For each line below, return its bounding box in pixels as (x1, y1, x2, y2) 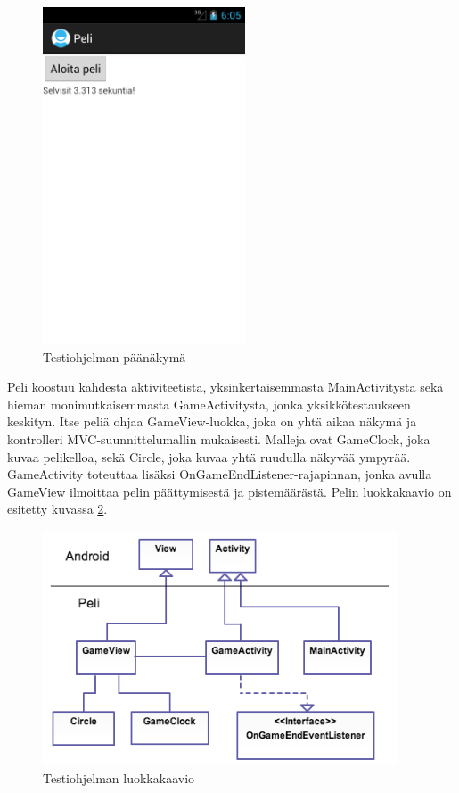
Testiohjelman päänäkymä (43, 347, 186, 366)
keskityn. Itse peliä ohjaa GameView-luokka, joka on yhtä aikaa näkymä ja (7, 412, 417, 431)
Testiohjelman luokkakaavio (43, 768, 195, 787)
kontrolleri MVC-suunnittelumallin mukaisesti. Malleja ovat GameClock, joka (7, 429, 430, 448)
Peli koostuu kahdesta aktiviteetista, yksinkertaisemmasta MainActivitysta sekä (7, 377, 444, 396)
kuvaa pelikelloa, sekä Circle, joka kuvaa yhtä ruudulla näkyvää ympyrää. (7, 447, 411, 466)
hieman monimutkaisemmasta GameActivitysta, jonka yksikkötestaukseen (7, 394, 411, 413)
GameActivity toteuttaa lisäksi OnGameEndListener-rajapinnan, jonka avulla (7, 465, 432, 483)
